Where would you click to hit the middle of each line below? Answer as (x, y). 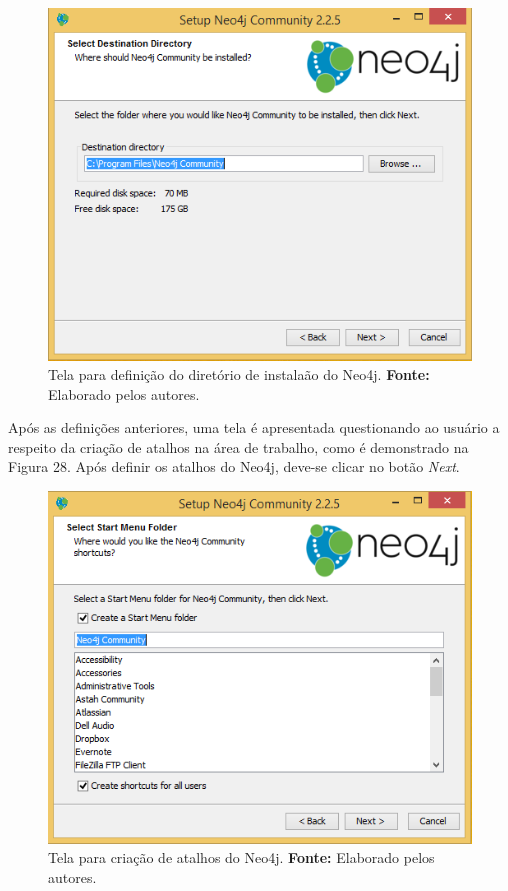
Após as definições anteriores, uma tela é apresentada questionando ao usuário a (254, 427)
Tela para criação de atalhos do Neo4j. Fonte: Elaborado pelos (241, 857)
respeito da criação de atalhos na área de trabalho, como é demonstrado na (238, 446)
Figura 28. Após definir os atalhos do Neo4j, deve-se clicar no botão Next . (234, 466)
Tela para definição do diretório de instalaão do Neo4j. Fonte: (239, 374)
